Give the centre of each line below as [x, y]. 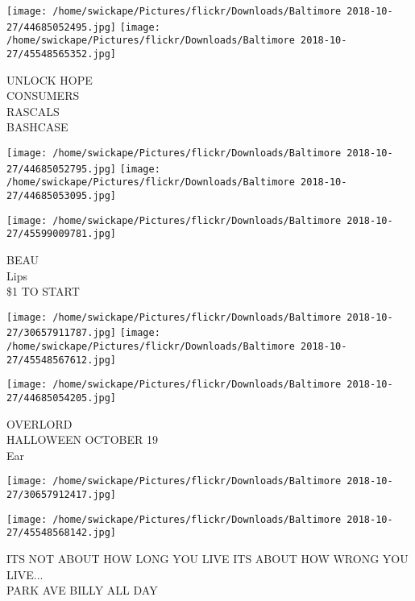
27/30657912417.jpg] [62, 495]
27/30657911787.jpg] [62, 333]
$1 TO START [43, 291]
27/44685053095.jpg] [62, 195]
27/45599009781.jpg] [62, 234]
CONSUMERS [43, 95]
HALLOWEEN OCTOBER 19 [83, 439]
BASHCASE [37, 127]
